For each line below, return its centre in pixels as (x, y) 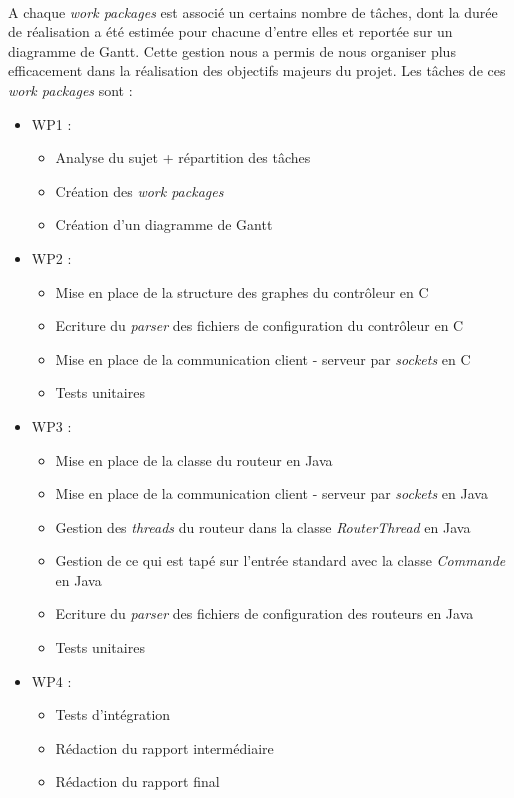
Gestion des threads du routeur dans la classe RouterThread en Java (263, 526)
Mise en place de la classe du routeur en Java (194, 459)
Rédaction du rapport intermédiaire (164, 747)
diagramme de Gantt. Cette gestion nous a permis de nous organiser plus (232, 50)
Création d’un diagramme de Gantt (164, 224)
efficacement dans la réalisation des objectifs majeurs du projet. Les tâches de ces (257, 70)
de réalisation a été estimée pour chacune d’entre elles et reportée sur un (230, 31)
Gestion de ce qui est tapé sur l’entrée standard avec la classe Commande (280, 560)
